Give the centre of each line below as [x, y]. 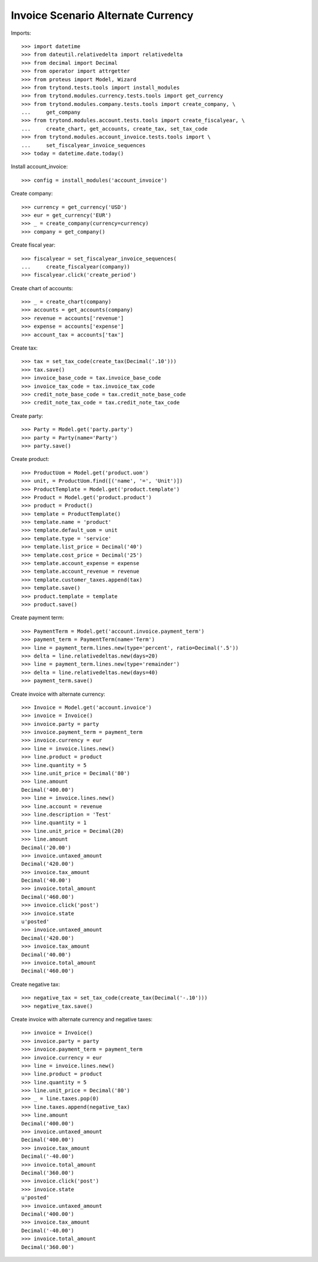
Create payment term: [37, 617]
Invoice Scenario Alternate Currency [102, 15]
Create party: [27, 416]
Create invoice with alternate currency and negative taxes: [82, 1019]
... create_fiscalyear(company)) [76, 267]
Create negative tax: [35, 984]
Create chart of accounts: [42, 288]
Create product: [30, 459]
